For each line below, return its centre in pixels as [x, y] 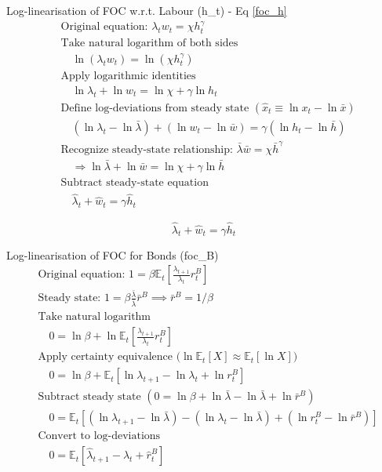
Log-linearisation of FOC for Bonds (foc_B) [113, 254]
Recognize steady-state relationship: [147, 149]
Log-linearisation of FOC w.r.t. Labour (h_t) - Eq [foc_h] [147, 10]
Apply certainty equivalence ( [109, 357]
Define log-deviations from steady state [155, 108]
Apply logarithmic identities [128, 76]
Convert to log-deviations [99, 436]
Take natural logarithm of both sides [149, 43]
